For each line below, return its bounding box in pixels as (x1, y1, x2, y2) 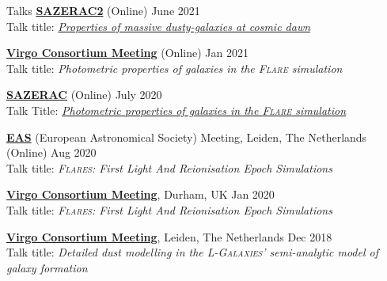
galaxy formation (6, 259, 88, 275)
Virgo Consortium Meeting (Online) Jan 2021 (6, 44, 249, 61)
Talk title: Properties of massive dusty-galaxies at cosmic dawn (6, 17, 311, 34)
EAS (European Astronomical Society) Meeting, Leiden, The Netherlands (6, 128, 367, 145)
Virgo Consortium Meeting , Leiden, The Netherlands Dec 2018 (6, 228, 332, 245)
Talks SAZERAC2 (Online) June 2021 (6, 2, 200, 18)
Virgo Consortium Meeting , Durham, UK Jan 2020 (6, 186, 275, 203)
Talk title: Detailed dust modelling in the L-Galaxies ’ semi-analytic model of (6, 244, 378, 260)
